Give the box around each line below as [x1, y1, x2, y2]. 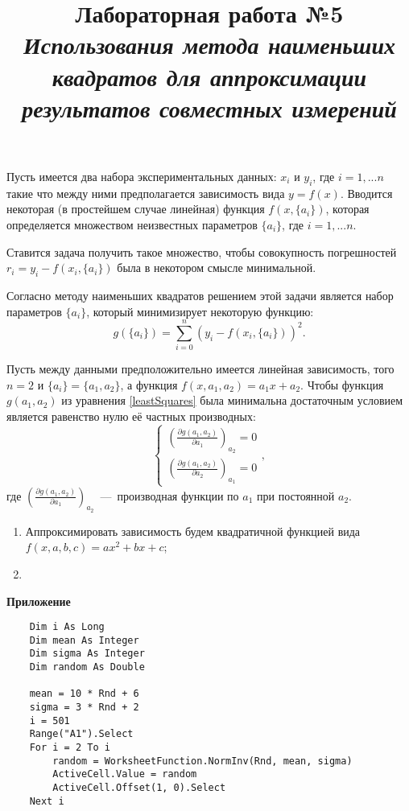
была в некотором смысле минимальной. [117, 259, 316, 276]
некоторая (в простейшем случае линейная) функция [6, 200, 265, 217]
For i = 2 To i [29, 742, 110, 754]
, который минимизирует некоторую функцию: [86, 303, 314, 319]
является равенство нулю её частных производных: [6, 408, 256, 424]
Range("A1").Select [29, 728, 134, 740]
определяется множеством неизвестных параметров [6, 216, 258, 233]
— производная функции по [100, 487, 239, 504]
